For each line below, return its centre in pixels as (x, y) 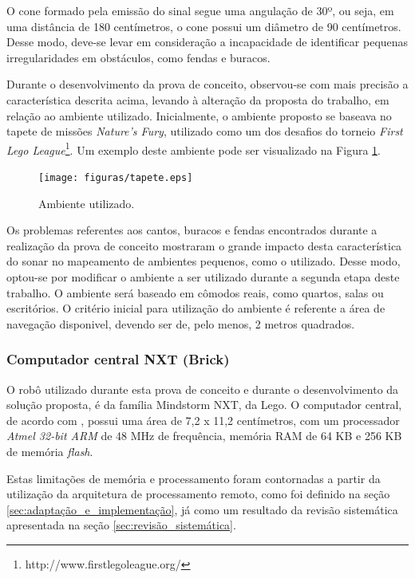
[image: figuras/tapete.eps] (116, 178)
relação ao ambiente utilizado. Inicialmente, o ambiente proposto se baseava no (199, 115)
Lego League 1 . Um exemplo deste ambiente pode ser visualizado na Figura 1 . (194, 148)
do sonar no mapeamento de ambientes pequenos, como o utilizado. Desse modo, (204, 261)
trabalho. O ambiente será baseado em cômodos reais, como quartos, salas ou (195, 292)
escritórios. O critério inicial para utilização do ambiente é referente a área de (196, 308)
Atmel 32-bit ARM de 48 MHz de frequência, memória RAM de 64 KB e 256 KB (204, 436)
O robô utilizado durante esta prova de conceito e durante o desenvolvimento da (203, 389)
